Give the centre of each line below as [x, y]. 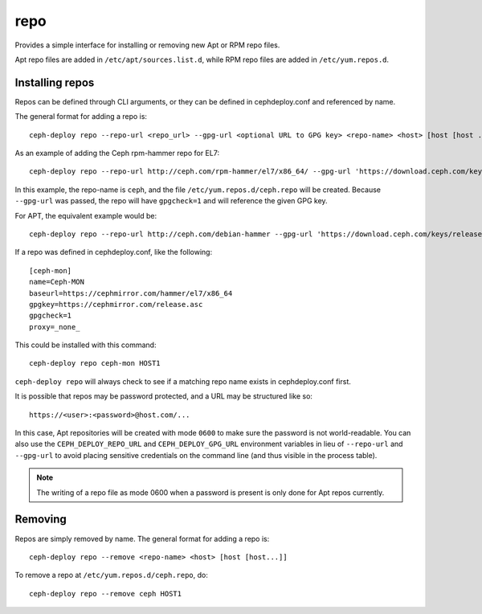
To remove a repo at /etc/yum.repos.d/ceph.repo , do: [111, 575]
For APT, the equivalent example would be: [86, 215]
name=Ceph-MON [57, 282]
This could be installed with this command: [86, 345]
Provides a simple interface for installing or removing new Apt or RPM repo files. [147, 45]
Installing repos [55, 82]
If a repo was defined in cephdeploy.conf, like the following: [114, 252]
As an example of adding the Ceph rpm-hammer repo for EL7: [117, 153]
